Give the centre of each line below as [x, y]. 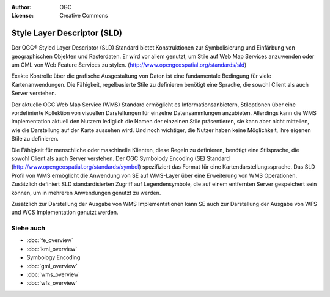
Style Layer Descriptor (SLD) [67, 33]
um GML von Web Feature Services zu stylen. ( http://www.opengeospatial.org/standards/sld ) [129, 65]
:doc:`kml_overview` [52, 249]
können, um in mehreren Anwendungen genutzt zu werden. [86, 193]
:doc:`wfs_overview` [52, 283]
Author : [21, 7]
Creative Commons [84, 16]
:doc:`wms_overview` [53, 274]
